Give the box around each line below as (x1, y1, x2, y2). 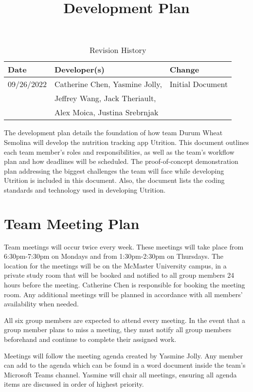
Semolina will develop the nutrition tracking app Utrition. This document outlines (4, 137, 249, 147)
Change (169, 64, 199, 75)
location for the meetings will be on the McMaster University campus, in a (4, 260, 227, 270)
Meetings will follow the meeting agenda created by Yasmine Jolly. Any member (4, 350, 243, 360)
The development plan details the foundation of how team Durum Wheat (4, 127, 223, 138)
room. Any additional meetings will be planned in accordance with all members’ (4, 289, 243, 299)
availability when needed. (4, 299, 79, 309)
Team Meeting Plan (4, 213, 140, 233)
